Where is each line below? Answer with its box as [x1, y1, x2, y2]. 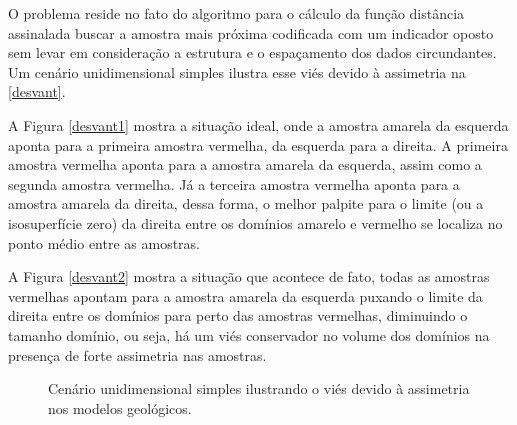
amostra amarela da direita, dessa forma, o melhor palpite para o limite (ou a [8, 193, 484, 214]
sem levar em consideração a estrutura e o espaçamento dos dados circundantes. [8, 42, 497, 63]
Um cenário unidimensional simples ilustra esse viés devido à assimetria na [8, 61, 466, 82]
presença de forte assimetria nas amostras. [8, 344, 267, 365]
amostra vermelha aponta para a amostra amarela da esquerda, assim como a [8, 154, 482, 175]
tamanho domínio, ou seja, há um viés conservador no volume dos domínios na [8, 324, 490, 345]
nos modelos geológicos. [48, 397, 192, 418]
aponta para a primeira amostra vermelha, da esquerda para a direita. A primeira [8, 134, 508, 155]
